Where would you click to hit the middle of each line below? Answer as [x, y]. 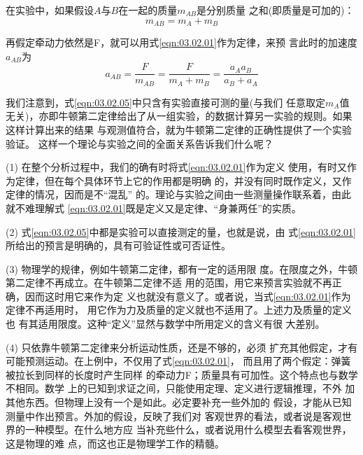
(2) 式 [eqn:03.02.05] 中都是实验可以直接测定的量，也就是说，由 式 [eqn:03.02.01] [181, 231]
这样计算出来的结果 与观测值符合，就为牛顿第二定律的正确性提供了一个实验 [179, 129]
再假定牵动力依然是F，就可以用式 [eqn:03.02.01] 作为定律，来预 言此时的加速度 [181, 42]
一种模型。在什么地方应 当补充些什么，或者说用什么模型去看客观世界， [188, 429]
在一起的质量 [148, 10]
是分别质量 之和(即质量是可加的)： [276, 10]
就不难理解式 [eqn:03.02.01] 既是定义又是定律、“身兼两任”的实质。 [154, 208]
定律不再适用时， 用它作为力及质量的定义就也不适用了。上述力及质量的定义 [179, 310]
